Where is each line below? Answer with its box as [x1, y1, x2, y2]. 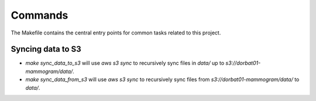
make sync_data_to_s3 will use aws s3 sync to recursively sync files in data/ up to [25, 60, 225, 67]
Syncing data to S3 [11, 44, 81, 54]
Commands [11, 9, 68, 22]
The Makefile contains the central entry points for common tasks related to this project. [11, 29, 221, 36]
